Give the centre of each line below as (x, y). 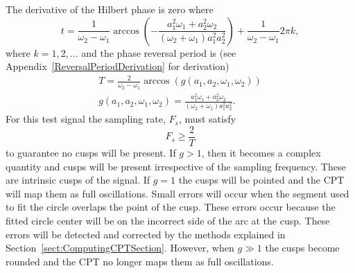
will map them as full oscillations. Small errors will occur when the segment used (177, 193)
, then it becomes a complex (261, 152)
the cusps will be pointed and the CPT (261, 180)
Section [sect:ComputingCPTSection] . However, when (120, 248)
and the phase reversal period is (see (159, 52)
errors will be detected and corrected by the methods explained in (146, 234)
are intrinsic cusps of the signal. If (78, 180)
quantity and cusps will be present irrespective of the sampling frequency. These (176, 166)
